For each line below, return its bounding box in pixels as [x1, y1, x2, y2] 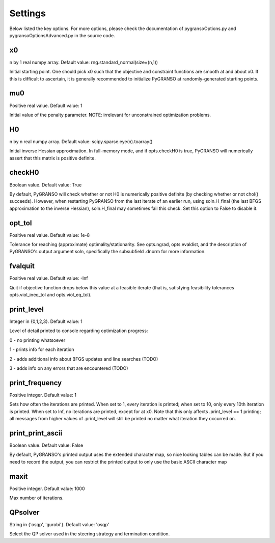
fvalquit [9, 262, 35, 270]
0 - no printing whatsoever [9, 337, 66, 343]
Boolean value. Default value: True [9, 181, 82, 188]
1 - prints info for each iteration [9, 346, 74, 352]
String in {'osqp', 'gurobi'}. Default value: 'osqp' [9, 521, 109, 527]
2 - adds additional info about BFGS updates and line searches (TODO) [9, 356, 158, 362]
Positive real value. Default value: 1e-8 [9, 232, 90, 238]
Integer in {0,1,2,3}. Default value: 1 [9, 318, 82, 324]
